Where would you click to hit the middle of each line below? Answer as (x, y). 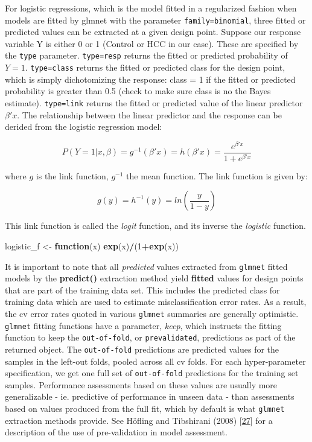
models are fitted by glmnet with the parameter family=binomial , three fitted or (155, 20)
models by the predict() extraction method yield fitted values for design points (154, 278)
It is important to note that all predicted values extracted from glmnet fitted (146, 266)
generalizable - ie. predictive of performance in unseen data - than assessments (150, 396)
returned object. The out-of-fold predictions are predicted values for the (142, 349)
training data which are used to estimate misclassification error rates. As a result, (156, 302)
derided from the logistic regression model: (84, 127)
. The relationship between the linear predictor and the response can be (150, 114)
